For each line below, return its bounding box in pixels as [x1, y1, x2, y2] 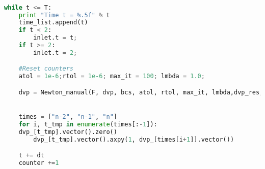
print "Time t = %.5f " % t [18, 11, 110, 19]
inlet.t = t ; [33, 34, 77, 42]
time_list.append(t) [18, 19, 88, 26]
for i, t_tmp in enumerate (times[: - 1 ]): [18, 120, 157, 128]
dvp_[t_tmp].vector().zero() [18, 128, 117, 136]
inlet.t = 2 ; [33, 49, 77, 56]
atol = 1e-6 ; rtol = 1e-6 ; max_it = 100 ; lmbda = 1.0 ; [18, 73, 205, 80]
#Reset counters [18, 65, 74, 73]
